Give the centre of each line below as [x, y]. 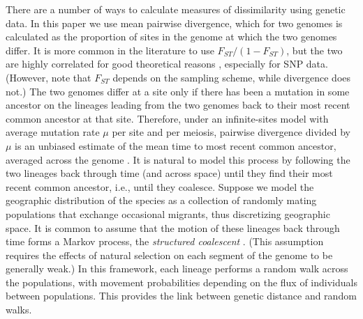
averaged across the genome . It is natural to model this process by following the [178, 159]
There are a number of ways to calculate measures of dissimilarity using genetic [176, 9]
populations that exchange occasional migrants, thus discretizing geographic [168, 213]
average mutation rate [53, 132]
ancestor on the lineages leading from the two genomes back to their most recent [178, 105]
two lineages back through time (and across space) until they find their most [169, 173]
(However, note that [49, 77]
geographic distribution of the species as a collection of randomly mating [161, 200]
